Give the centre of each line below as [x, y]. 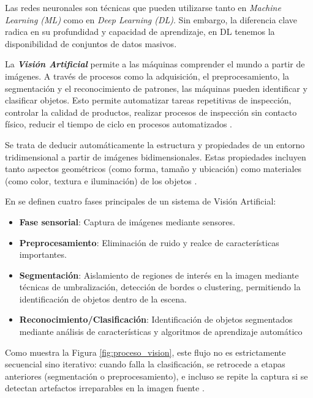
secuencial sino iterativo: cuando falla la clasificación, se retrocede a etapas [145, 364]
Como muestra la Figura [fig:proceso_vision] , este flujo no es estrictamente [145, 352]
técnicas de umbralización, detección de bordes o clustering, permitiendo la [160, 287]
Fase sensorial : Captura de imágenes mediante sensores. [127, 221]
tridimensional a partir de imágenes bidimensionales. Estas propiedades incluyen [156, 156]
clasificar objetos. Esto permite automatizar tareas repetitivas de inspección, [148, 100]
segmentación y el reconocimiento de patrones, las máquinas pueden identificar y [156, 88]
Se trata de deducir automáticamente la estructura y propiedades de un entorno [155, 144]
